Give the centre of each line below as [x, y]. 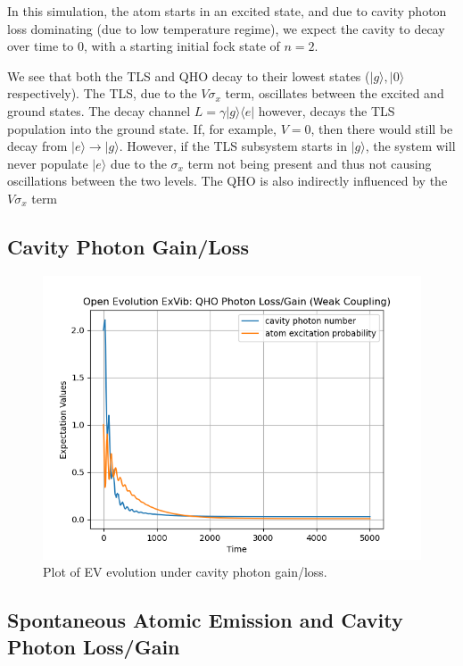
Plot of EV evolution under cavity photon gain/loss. [185, 572]
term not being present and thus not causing [310, 163]
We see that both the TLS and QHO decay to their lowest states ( [189, 75]
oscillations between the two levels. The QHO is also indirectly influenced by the [227, 181]
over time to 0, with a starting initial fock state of [144, 46]
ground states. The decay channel [99, 110]
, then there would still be [382, 128]
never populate [48, 163]
